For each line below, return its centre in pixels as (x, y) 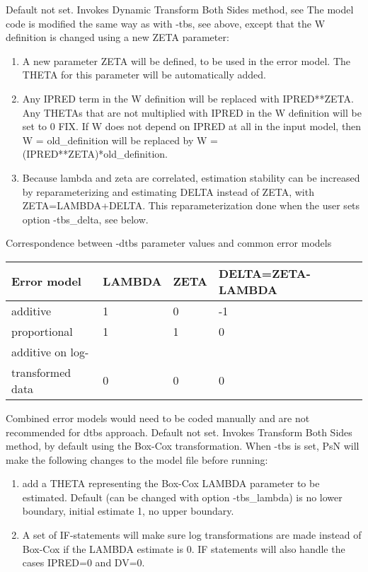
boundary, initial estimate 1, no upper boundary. (128, 511)
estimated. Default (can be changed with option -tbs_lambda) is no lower (182, 497)
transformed (41, 372)
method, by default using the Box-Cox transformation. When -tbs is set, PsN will (183, 446)
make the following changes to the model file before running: (137, 459)
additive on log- (50, 351)
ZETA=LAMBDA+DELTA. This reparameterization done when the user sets (191, 205)
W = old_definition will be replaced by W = (120, 140)
